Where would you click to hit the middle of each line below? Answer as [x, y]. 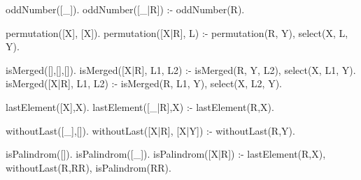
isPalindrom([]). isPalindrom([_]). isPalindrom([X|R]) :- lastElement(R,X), [166, 154]
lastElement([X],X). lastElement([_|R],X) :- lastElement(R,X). [140, 106]
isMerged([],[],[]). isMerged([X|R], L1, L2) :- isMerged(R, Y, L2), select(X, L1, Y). [181, 69]
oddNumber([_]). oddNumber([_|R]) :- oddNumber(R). [125, 9]
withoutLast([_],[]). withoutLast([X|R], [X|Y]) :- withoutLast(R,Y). [150, 130]
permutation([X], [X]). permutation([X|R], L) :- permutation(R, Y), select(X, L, [177, 32]
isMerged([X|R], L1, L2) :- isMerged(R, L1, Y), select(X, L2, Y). [144, 83]
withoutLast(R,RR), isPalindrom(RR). [89, 167]
